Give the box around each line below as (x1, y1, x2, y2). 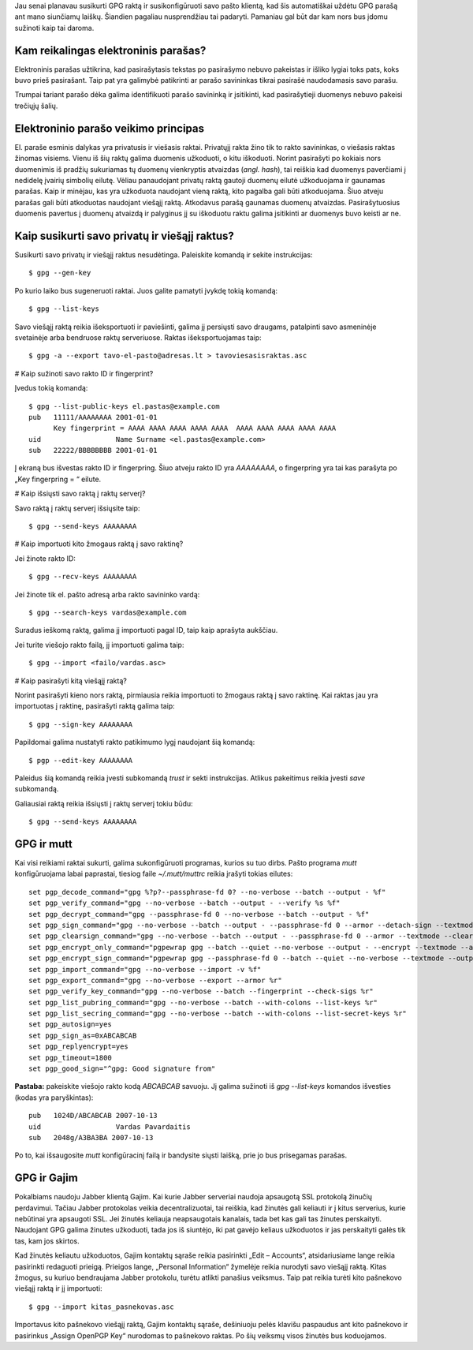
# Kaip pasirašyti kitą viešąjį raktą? (14, 675, 128, 686)
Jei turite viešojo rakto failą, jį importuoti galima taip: (14, 640, 184, 649)
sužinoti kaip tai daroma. (14, 23, 95, 32)
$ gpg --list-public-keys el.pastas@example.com (28, 402, 220, 410)
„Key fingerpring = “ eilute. (14, 474, 102, 484)
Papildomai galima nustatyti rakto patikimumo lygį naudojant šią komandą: (14, 738, 255, 747)
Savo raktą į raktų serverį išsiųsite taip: (14, 503, 140, 513)
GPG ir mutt (14, 837, 73, 851)
